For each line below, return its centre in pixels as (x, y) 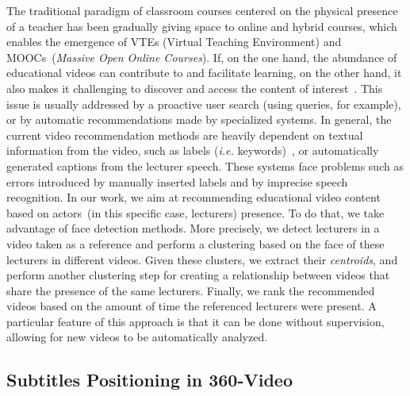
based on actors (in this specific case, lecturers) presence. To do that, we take (195, 212)
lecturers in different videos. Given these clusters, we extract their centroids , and (202, 259)
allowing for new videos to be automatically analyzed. (137, 337)
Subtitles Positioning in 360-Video (149, 380)
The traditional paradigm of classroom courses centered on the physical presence (202, 10)
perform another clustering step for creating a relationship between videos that (198, 275)
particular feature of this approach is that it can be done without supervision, (195, 321)
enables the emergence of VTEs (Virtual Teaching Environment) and (174, 42)
